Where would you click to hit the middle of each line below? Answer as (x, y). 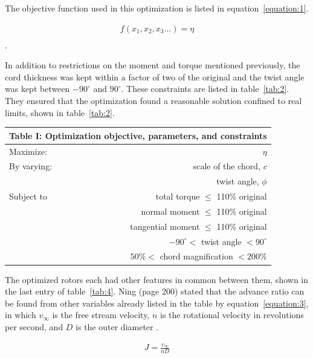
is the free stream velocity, (101, 315)
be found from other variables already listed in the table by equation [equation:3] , (157, 303)
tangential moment (165, 226)
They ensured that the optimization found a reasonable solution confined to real (153, 101)
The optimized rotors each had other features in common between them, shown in (157, 279)
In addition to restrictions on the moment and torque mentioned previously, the (153, 65)
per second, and (34, 326)
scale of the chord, (227, 166)
